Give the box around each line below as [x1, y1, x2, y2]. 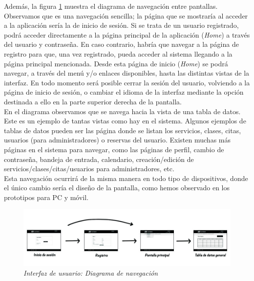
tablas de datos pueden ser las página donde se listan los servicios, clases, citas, [4, 125, 241, 135]
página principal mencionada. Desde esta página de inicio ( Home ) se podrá [4, 58, 228, 68]
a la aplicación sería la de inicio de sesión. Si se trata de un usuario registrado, [4, 20, 239, 30]
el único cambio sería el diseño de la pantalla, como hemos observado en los [4, 182, 230, 193]
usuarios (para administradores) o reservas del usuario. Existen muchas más [4, 135, 231, 145]
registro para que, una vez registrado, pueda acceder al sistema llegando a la [4, 48, 233, 59]
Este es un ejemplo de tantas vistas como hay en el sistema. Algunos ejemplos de [4, 116, 246, 126]
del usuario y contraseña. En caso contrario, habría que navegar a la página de [4, 39, 239, 49]
